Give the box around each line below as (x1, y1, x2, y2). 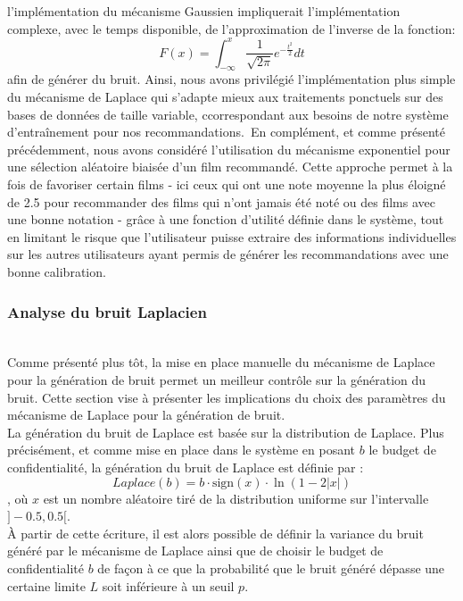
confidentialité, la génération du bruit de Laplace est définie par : (7, 457, 364, 476)
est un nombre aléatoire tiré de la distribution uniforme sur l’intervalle (43, 488, 429, 507)
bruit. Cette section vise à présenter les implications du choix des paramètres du (7, 388, 446, 406)
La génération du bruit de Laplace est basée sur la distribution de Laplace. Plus (7, 422, 444, 441)
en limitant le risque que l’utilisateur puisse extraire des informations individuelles (7, 227, 457, 246)
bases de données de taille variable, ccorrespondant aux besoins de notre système (7, 104, 449, 123)
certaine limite (7, 576, 86, 595)
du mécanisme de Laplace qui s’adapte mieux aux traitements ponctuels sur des (7, 88, 443, 106)
